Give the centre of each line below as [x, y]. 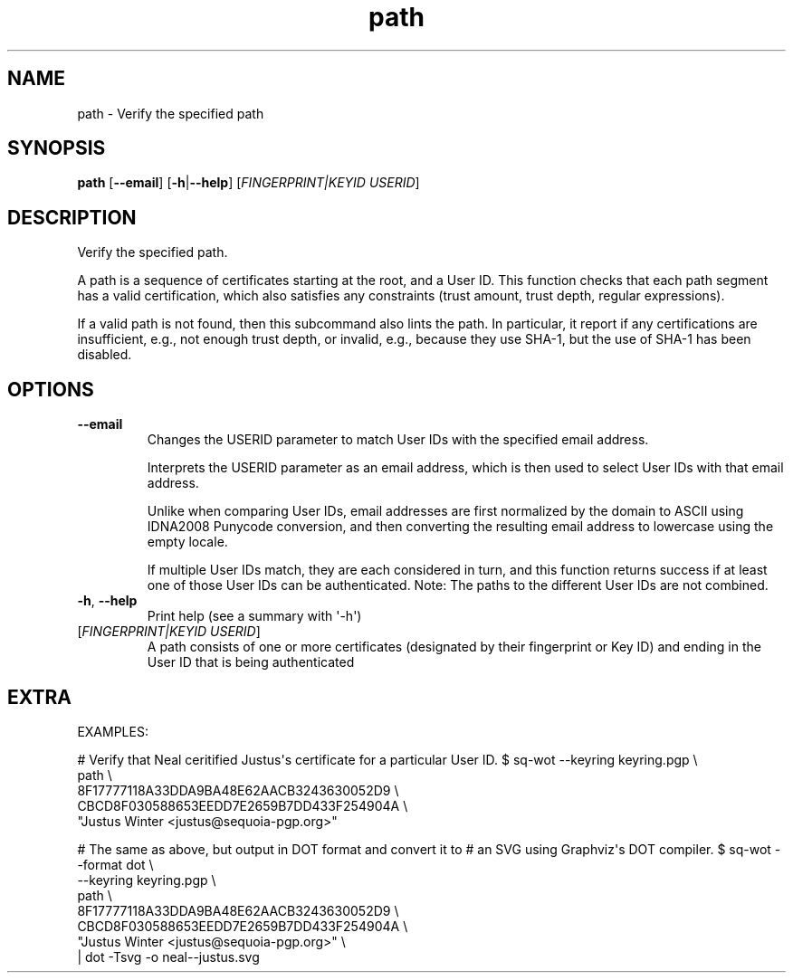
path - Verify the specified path [171, 113]
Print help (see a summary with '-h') [254, 616]
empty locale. [187, 542]
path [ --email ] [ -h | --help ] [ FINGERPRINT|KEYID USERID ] [248, 183]
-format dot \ [115, 864]
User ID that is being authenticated [251, 662]
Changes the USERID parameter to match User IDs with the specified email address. [398, 440]
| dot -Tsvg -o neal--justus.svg [168, 956]
